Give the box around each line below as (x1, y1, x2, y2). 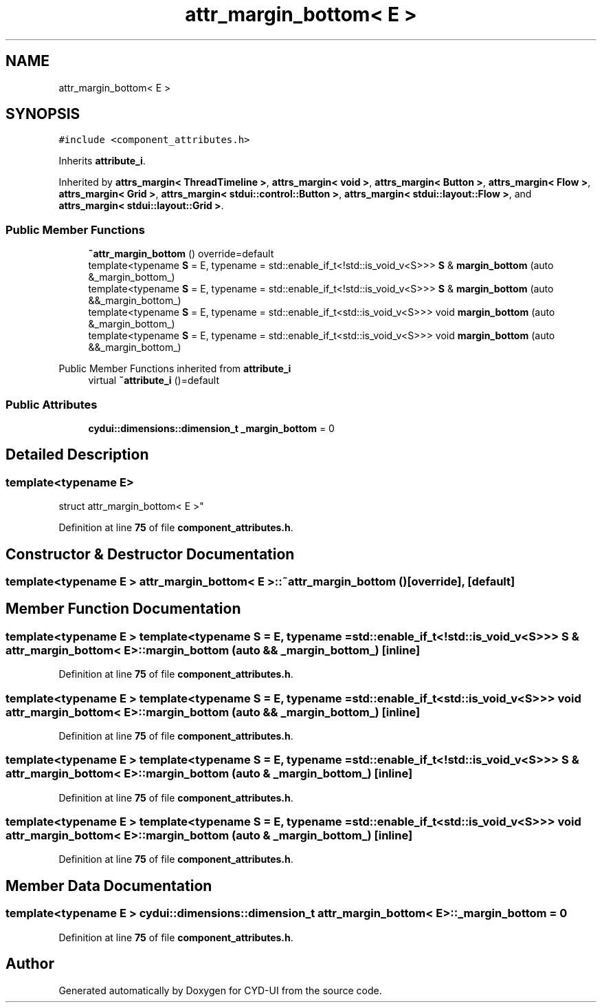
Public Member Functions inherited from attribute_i (58, 363, 291, 375)
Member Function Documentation (5, 600, 241, 618)
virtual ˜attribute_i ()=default (88, 374, 219, 387)
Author (5, 955, 54, 973)
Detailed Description (5, 446, 149, 464)
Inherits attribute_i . (58, 155, 146, 167)
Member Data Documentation (5, 877, 212, 894)
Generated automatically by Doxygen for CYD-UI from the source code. (58, 984, 382, 996)
